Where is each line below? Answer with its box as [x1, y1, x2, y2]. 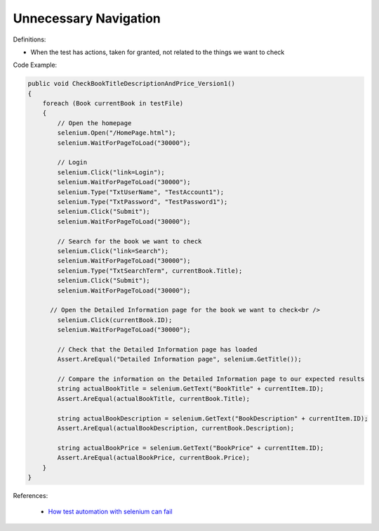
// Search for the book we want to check [57, 237, 202, 245]
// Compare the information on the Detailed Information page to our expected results [57, 375, 365, 383]
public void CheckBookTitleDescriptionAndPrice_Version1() [27, 79, 235, 88]
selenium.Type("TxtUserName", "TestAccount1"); [57, 188, 225, 196]
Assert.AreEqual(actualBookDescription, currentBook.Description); [57, 424, 295, 432]
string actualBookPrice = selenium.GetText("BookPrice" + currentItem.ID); [57, 444, 324, 452]
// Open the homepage [57, 119, 132, 127]
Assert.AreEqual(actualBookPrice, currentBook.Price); [57, 454, 251, 462]
